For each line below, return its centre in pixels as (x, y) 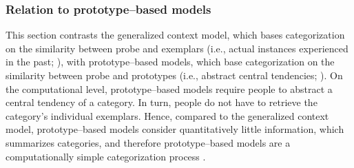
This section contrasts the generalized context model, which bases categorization (175, 35)
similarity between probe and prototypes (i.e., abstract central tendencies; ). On (174, 75)
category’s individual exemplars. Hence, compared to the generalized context (167, 115)
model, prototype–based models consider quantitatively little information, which (175, 129)
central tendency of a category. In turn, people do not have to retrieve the (162, 102)
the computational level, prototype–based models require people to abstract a (169, 88)
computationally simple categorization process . (106, 156)
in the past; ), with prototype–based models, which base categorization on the (170, 62)
